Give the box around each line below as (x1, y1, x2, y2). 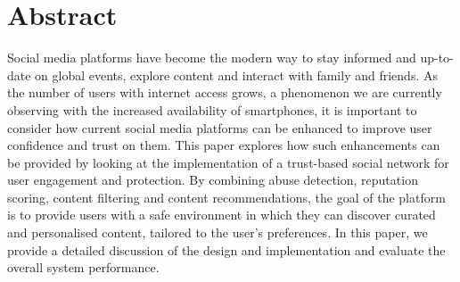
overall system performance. (7, 258, 160, 277)
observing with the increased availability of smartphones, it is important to (7, 100, 417, 119)
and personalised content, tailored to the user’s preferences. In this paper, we (7, 223, 428, 242)
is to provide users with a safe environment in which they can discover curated (7, 205, 436, 224)
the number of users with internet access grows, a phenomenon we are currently (7, 83, 442, 102)
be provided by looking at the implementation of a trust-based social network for (7, 153, 449, 171)
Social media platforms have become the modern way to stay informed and (7, 48, 416, 67)
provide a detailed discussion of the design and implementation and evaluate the (7, 240, 446, 259)
